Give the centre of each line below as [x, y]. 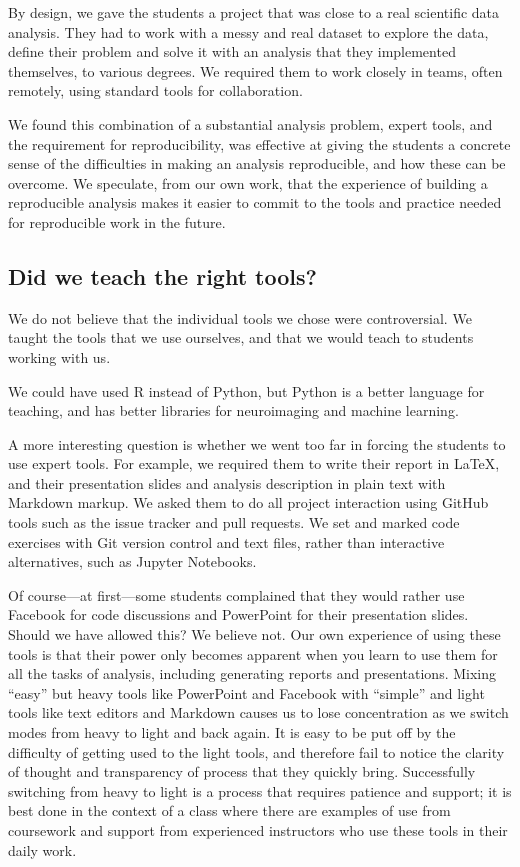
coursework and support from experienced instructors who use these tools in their [258, 829]
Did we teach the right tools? [162, 275]
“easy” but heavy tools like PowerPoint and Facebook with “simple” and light [246, 692]
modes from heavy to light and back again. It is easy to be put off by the [232, 732]
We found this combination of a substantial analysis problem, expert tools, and [250, 123]
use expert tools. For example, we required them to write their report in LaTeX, [254, 463]
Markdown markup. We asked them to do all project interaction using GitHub [248, 502]
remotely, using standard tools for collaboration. [155, 90]
